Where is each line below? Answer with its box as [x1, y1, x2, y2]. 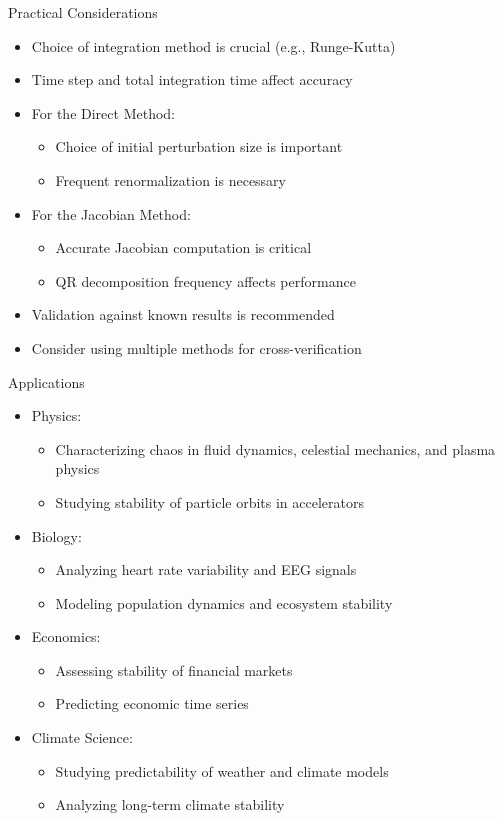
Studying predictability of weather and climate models [55, 760, 389, 781]
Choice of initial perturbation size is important [55, 136, 343, 157]
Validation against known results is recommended [31, 304, 335, 325]
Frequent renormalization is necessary [55, 169, 287, 190]
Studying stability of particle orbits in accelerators [55, 491, 365, 512]
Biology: [31, 525, 82, 546]
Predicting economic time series [55, 693, 249, 714]
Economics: [31, 626, 101, 647]
